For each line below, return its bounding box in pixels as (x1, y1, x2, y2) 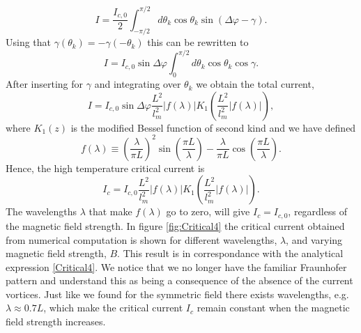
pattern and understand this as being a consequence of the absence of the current (6, 273, 353, 288)
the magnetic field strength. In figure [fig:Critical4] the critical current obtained (6, 218, 345, 233)
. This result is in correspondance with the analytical (117, 246, 344, 261)
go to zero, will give (166, 204, 250, 219)
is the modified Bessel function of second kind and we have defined (70, 120, 356, 134)
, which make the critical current (43, 300, 183, 315)
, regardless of (288, 204, 347, 219)
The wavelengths (6, 204, 77, 219)
